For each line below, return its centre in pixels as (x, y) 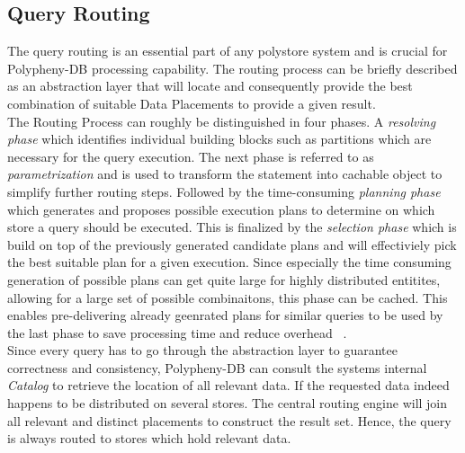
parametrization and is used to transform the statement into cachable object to (225, 174)
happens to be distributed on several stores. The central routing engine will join (228, 403)
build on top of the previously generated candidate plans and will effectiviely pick (232, 244)
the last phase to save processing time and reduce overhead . (177, 332)
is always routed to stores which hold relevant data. (149, 438)
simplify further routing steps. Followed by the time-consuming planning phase (224, 191)
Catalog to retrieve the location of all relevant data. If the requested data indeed (228, 385)
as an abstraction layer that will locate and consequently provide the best (210, 86)
